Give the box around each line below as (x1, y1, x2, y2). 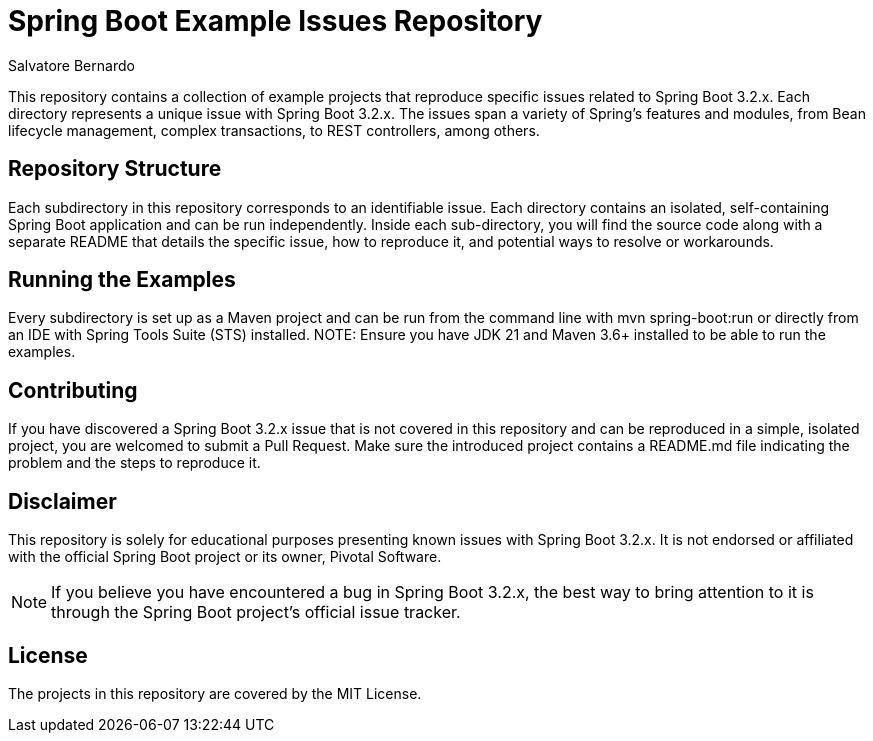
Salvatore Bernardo (8, 56, 135, 74)
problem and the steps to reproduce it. (8, 454, 261, 472)
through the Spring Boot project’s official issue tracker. (51, 602, 461, 623)
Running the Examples (8, 267, 236, 293)
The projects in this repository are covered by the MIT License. (8, 684, 422, 702)
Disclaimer (8, 488, 117, 514)
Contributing (8, 377, 138, 403)
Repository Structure (8, 156, 222, 182)
